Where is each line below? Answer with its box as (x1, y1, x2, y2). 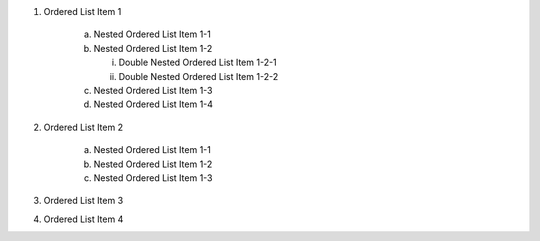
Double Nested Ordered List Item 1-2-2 (118, 70, 279, 82)
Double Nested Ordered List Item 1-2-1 (118, 56, 277, 69)
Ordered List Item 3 (43, 195, 124, 207)
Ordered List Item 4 (43, 213, 124, 225)
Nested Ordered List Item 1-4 (93, 98, 214, 110)
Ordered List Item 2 (43, 121, 124, 133)
